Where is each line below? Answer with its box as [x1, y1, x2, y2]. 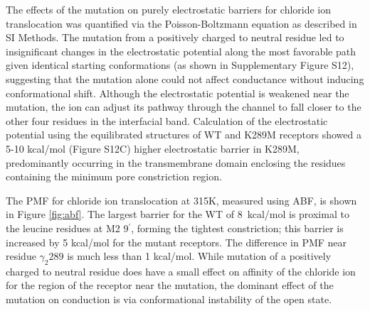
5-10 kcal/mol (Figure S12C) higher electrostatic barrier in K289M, [6, 141, 300, 155]
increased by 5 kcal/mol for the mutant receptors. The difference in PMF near [6, 234, 347, 249]
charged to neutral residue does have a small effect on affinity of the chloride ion [6, 263, 356, 278]
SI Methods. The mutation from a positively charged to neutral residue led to [6, 30, 344, 45]
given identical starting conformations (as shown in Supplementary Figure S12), [6, 58, 354, 72]
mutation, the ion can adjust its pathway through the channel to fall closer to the [6, 99, 361, 114]
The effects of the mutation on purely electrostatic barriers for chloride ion [6, 2, 332, 16]
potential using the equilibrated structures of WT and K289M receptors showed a [6, 127, 361, 142]
